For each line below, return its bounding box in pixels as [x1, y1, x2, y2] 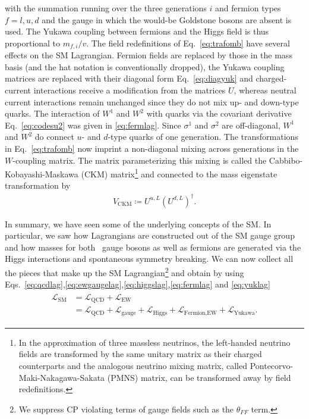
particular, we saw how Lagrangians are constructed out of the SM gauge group [5, 229, 295, 242]
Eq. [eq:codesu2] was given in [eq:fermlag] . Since [5, 118, 181, 131]
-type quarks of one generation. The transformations [108, 130, 298, 143]
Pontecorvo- [250, 359, 294, 371]
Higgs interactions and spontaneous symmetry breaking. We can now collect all [5, 252, 294, 265]
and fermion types [215, 2, 281, 14]
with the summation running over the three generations [5, 2, 207, 14]
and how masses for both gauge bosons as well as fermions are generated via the [5, 240, 301, 253]
